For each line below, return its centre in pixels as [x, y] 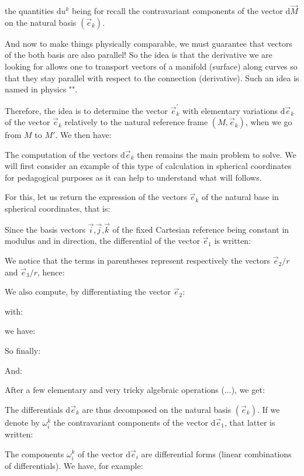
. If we [268, 409]
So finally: [23, 351]
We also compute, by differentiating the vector [88, 292]
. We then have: [83, 135]
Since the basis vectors [45, 229]
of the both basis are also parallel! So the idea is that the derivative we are [139, 55]
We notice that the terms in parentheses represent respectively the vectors [138, 261]
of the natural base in [240, 197]
